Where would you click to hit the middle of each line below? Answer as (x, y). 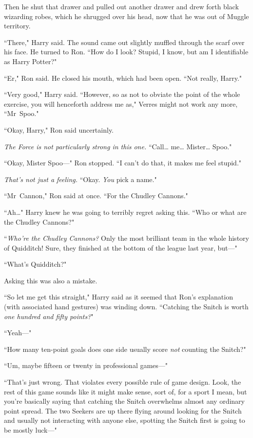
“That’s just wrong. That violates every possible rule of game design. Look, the (123, 382)
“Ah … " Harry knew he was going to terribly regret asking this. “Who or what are (125, 212)
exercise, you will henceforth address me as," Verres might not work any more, (121, 104)
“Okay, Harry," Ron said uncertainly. (59, 129)
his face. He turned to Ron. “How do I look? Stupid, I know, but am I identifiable (126, 52)
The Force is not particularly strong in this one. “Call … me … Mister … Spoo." (118, 146)
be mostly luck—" (30, 430)
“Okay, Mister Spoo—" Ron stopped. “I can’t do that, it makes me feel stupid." (123, 163)
